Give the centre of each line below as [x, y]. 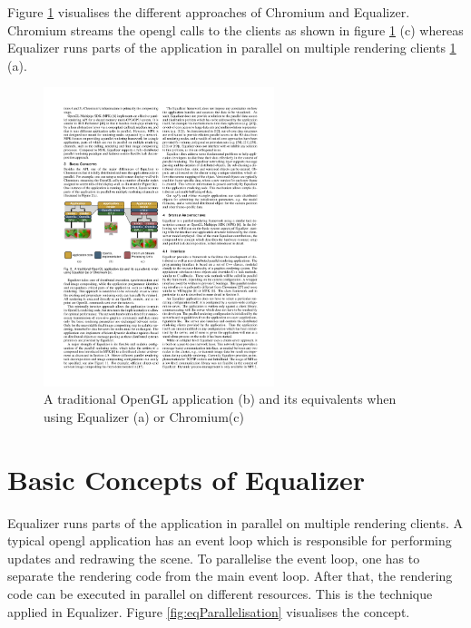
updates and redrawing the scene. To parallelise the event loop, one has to [214, 558]
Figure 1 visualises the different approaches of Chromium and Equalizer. [209, 12]
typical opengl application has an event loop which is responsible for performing [230, 540]
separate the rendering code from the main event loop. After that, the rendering [230, 576]
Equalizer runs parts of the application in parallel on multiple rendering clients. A [235, 522]
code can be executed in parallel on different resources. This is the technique [220, 593]
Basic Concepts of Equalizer [186, 479]
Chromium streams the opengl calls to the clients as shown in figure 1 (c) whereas [235, 29]
